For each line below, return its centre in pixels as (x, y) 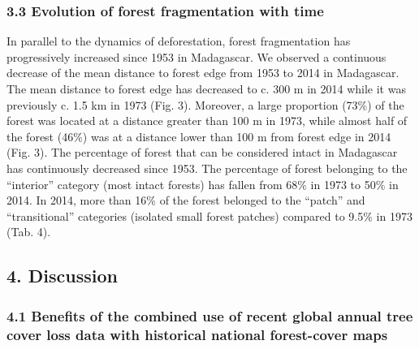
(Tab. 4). (29, 232)
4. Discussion (62, 276)
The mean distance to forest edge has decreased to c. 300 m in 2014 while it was (206, 88)
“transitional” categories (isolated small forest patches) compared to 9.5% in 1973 (209, 215)
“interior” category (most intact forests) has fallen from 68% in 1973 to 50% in (203, 184)
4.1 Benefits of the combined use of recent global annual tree (210, 315)
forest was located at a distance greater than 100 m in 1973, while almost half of (207, 121)
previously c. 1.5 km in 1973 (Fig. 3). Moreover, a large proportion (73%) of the (205, 104)
